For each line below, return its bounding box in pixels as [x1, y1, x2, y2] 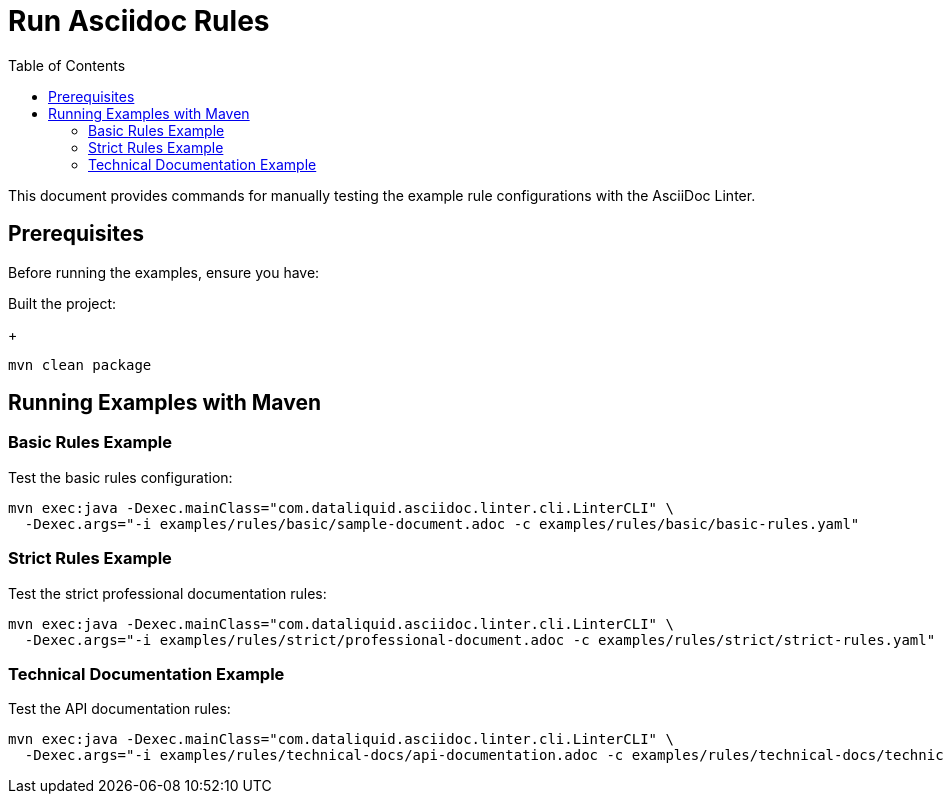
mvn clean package [8, 356, 152, 373]
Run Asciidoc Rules [8, 4, 270, 38]
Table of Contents [8, 56, 126, 74]
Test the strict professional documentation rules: [8, 584, 327, 602]
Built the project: [8, 294, 117, 312]
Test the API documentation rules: [8, 700, 231, 718]
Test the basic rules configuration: [8, 468, 233, 486]
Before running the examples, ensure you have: [8, 263, 320, 281]
